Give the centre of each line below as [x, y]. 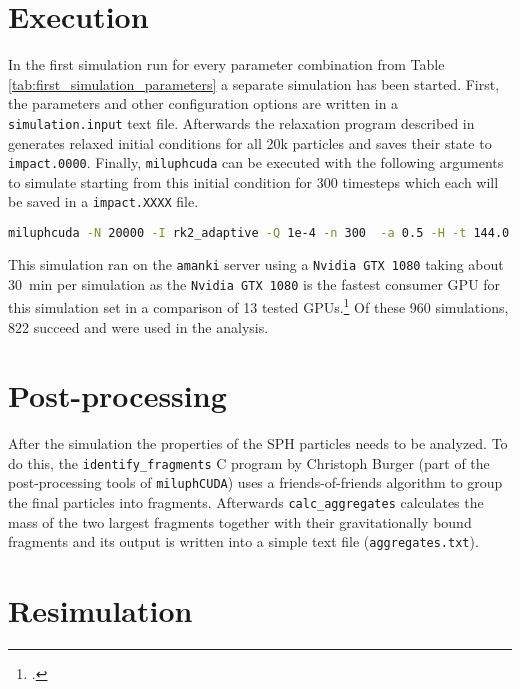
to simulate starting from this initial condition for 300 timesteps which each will [253, 181]
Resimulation [100, 610]
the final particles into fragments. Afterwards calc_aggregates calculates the [246, 502]
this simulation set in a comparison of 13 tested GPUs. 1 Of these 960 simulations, [258, 305]
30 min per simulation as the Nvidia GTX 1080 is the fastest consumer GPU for [254, 283]
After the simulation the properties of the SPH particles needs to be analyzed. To [258, 443]
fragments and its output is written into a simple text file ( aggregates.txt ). [243, 541]
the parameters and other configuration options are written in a [203, 103]
